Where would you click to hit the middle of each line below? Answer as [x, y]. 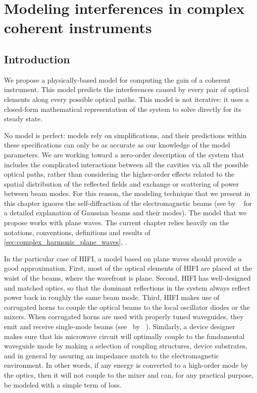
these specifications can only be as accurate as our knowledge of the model [117, 145]
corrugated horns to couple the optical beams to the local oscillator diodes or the [127, 307]
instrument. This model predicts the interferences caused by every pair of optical [127, 89]
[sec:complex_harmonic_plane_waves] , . [66, 242]
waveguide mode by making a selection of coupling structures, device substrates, [126, 346]
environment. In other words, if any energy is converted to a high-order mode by [126, 365]
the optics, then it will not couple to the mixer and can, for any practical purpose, [129, 374]
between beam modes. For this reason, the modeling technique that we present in [127, 193]
